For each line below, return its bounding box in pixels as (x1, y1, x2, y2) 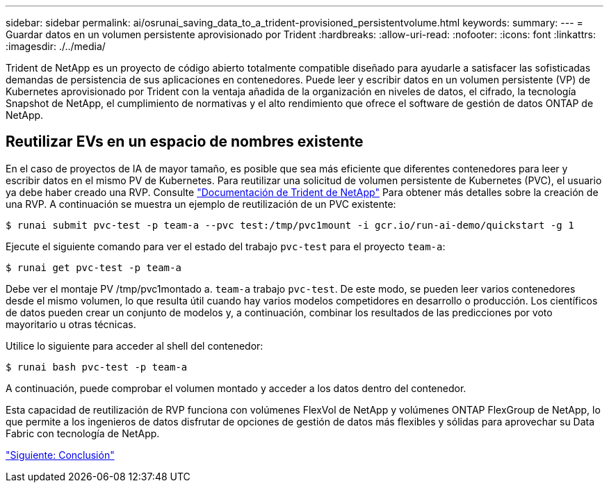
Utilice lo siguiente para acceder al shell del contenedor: (6, 339, 263, 352)
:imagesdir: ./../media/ (6, 40, 106, 52)
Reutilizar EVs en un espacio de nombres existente (6, 133, 364, 151)
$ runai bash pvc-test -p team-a (6, 361, 188, 373)
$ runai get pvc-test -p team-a (6, 261, 181, 273)
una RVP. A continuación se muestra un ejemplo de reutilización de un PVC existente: (6, 197, 396, 210)
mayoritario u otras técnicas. (6, 318, 136, 330)
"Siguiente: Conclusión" (6, 448, 115, 461)
